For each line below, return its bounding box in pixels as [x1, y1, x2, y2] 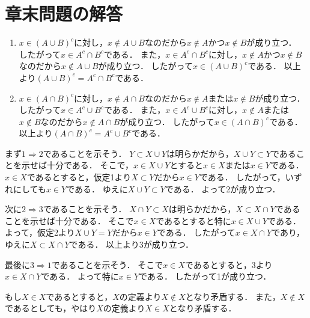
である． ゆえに [66, 182, 128, 195]
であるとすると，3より [184, 258, 273, 271]
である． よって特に [41, 270, 119, 283]
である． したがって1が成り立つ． [139, 270, 272, 283]
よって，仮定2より [5, 226, 75, 239]
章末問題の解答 [5, 1, 123, 26]
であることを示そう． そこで [51, 258, 163, 271]
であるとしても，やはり [5, 302, 97, 314]
